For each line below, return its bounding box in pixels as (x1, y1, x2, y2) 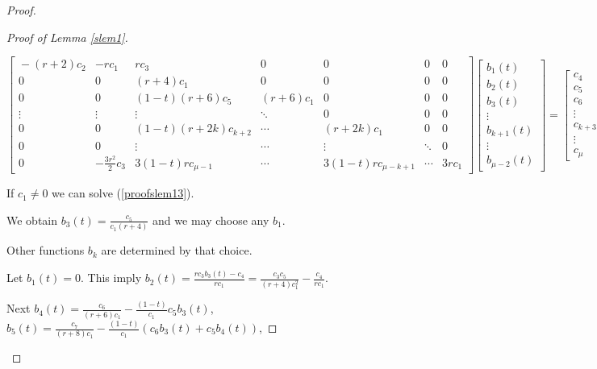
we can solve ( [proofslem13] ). (52, 184, 194, 201)
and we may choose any (152, 211, 269, 228)
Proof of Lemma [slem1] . (6, 28, 128, 45)
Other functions (6, 242, 85, 259)
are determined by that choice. (101, 242, 253, 259)
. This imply (80, 269, 142, 286)
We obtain (6, 211, 58, 228)
